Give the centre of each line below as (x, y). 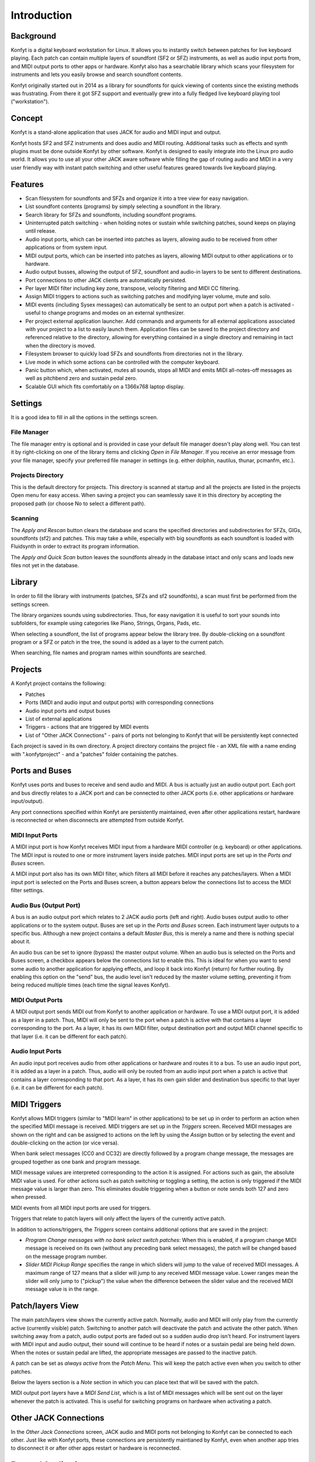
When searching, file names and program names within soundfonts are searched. (108, 653)
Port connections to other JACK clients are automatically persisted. (106, 280)
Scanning (25, 519)
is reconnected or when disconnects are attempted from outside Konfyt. (97, 820)
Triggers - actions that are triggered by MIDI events (87, 727)
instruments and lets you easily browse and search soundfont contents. (97, 75)
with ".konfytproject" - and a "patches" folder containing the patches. (94, 754)
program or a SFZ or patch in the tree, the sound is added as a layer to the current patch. (118, 642)
